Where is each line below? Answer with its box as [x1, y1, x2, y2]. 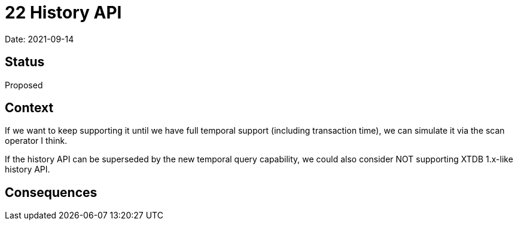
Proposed [5, 79, 43, 90]
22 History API [5, 2, 122, 23]
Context [5, 100, 54, 116]
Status [5, 54, 45, 70]
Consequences [5, 184, 97, 200]
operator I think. [5, 135, 68, 146]
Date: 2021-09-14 [5, 33, 74, 44]
